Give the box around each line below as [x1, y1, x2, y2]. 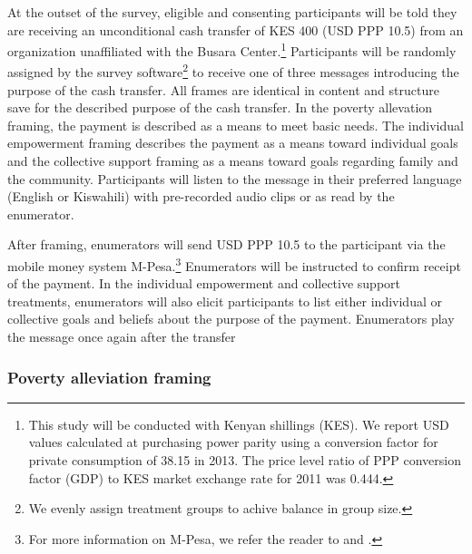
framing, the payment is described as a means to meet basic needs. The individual [7, 115, 464, 134]
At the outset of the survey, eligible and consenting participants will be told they [7, 3, 457, 21]
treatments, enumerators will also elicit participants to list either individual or [7, 291, 442, 310]
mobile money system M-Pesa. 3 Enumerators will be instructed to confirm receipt [7, 254, 461, 275]
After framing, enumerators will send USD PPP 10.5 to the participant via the [7, 235, 446, 254]
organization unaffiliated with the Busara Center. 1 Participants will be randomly [7, 39, 457, 60]
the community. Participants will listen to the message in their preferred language [7, 169, 462, 188]
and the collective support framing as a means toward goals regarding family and [7, 151, 458, 170]
